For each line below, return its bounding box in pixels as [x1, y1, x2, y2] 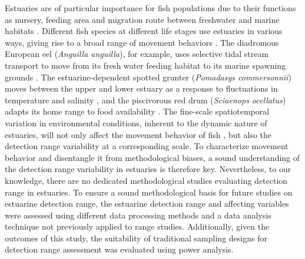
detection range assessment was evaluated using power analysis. [5, 243, 234, 255]
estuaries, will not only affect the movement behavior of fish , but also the [5, 128, 272, 140]
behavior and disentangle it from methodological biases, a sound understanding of [5, 151, 300, 163]
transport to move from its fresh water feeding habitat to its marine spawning [5, 59, 286, 71]
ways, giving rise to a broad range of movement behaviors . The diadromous [5, 36, 279, 48]
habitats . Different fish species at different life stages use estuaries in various [5, 25, 283, 37]
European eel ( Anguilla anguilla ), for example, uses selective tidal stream [5, 48, 269, 60]
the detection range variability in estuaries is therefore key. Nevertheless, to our [5, 163, 291, 175]
